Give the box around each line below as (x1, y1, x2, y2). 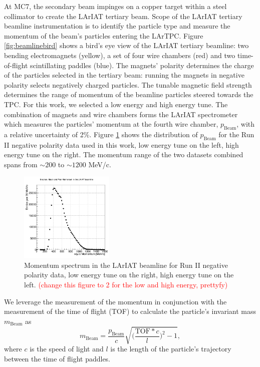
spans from (4, 159, 38, 169)
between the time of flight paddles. (4, 353, 111, 363)
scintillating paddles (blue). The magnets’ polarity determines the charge (30, 60, 254, 70)
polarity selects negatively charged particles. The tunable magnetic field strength (4, 79, 252, 90)
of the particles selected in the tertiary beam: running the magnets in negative (4, 70, 244, 80)
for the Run (218, 129, 254, 139)
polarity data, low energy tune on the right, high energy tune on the (24, 269, 234, 280)
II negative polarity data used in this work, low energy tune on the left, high (4, 139, 239, 150)
